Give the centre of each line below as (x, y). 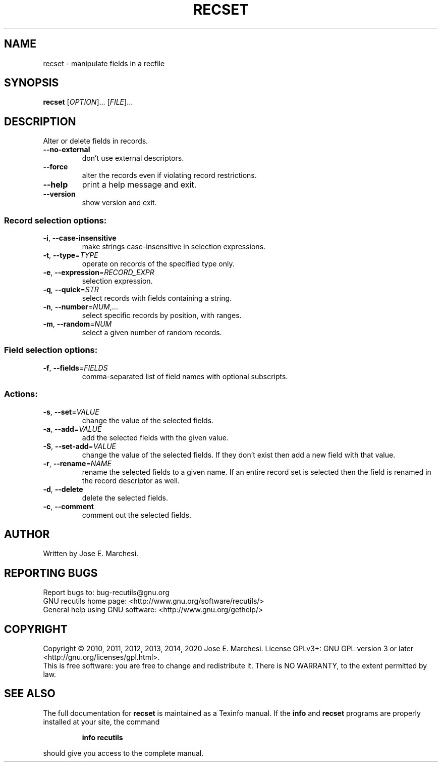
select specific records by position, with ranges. (162, 316)
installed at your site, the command (101, 722)
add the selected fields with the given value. (155, 437)
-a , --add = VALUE (72, 429)
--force (56, 167)
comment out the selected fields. (137, 515)
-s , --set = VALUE (71, 412)
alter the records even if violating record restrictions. (169, 175)
